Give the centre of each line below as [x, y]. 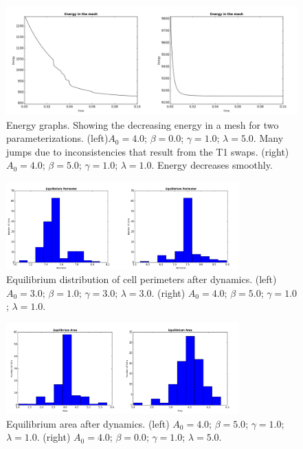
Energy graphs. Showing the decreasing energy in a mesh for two [143, 124]
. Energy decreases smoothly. [212, 165]
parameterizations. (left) [57, 138]
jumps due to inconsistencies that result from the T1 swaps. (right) [148, 151]
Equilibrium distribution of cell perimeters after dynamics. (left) [142, 279]
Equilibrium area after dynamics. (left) [88, 423]
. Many [268, 138]
